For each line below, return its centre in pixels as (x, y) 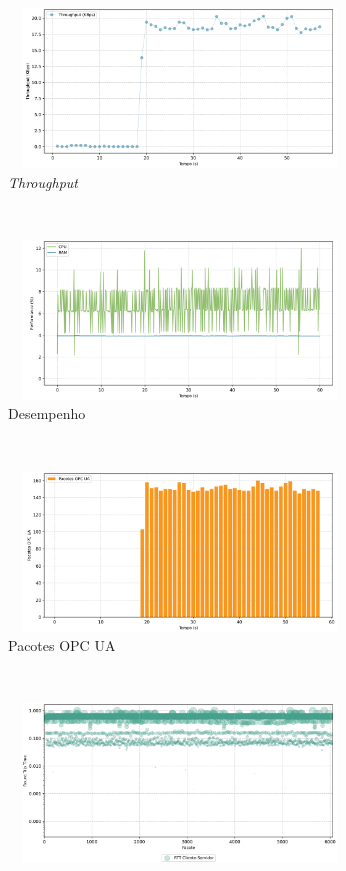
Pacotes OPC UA (62, 645)
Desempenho (47, 413)
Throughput (43, 181)
